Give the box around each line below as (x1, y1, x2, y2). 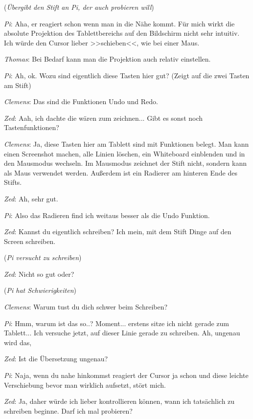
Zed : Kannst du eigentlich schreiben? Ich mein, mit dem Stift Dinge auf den (4, 226, 231, 237)
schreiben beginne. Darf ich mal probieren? (4, 405, 133, 416)
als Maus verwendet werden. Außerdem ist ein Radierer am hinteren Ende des (4, 167, 237, 177)
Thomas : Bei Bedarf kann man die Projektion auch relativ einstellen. (4, 54, 211, 64)
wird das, (4, 337, 32, 347)
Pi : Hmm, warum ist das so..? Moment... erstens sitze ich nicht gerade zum (4, 318, 229, 328)
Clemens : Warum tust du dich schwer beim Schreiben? (4, 302, 168, 312)
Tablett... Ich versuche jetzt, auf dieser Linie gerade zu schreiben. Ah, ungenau (4, 328, 240, 338)
